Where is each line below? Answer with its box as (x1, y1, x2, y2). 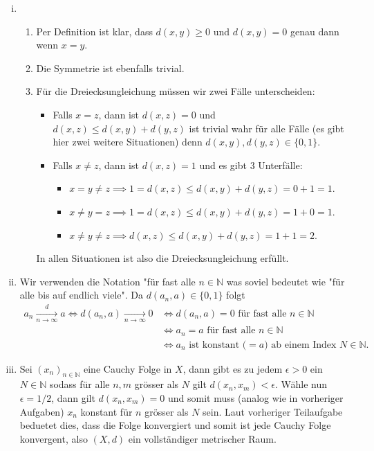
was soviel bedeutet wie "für (226, 274, 345, 288)
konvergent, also (19, 431, 88, 445)
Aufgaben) (19, 404, 64, 418)
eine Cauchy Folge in (84, 361, 172, 375)
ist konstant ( (189, 339, 247, 350)
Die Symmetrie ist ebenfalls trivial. (36, 60, 185, 75)
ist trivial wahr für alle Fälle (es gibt (189, 121, 344, 135)
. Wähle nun (274, 377, 328, 391)
